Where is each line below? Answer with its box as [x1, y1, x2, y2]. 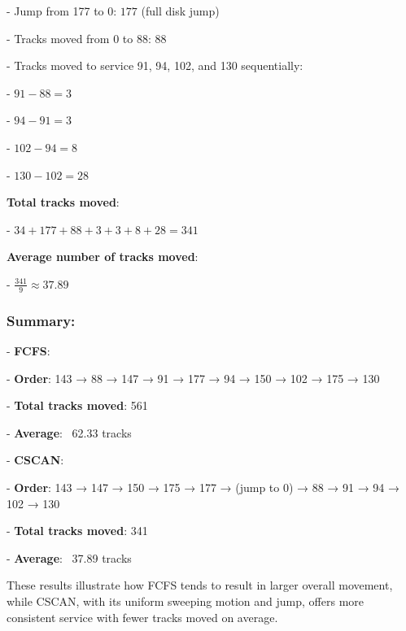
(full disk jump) [141, 2, 220, 19]
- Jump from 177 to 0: [7, 2, 117, 19]
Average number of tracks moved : [7, 248, 199, 265]
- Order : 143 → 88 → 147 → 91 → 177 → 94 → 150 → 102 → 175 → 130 [7, 369, 380, 386]
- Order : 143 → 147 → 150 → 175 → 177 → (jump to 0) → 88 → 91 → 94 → [7, 478, 400, 495]
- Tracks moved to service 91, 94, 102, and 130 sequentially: [7, 57, 303, 74]
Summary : [7, 310, 76, 330]
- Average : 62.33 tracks [7, 424, 132, 441]
